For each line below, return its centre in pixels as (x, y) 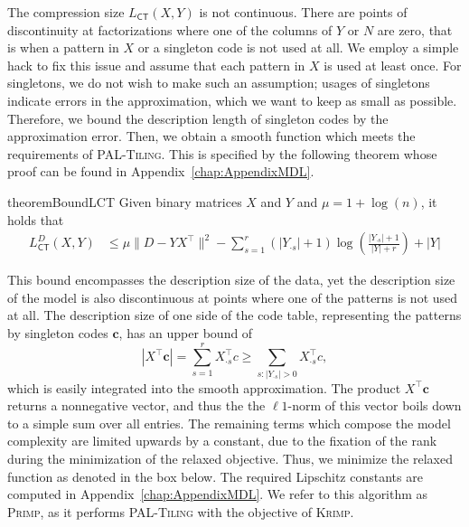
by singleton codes (58, 332)
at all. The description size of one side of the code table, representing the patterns (234, 315)
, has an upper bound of (186, 332)
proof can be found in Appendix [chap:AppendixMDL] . (161, 171)
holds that (36, 219)
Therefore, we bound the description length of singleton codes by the (198, 118)
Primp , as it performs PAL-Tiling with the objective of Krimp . (181, 511)
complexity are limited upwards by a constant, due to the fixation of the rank (222, 441)
